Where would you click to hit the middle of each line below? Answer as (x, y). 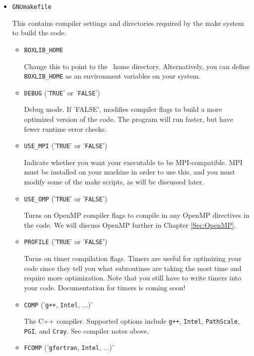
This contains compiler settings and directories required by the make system (128, 23)
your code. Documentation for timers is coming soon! (105, 287)
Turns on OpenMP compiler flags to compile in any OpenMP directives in (137, 215)
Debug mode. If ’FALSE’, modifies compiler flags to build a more (123, 109)
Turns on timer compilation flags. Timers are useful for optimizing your (133, 258)
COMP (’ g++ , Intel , (52, 304)
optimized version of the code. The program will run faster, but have (128, 119)
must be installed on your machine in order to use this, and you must (129, 172)
